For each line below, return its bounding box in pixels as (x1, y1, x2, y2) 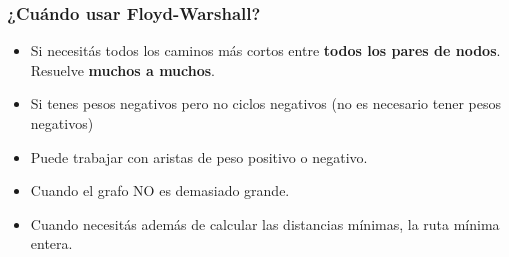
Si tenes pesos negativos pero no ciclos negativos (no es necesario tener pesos (30, 93, 501, 114)
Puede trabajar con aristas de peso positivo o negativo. (30, 146, 368, 167)
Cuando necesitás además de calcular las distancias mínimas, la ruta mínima (30, 213, 500, 234)
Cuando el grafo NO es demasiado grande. (30, 180, 290, 201)
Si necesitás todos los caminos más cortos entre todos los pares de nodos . (30, 40, 501, 61)
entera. (30, 233, 73, 254)
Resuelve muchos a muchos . (30, 59, 216, 80)
